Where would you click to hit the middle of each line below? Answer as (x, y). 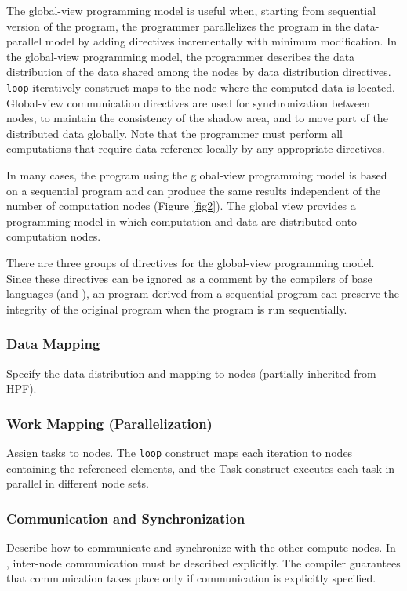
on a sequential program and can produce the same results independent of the (194, 190)
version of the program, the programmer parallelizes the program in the (178, 25)
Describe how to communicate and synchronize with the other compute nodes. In (201, 547)
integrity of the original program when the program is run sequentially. (177, 308)
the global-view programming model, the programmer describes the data (181, 56)
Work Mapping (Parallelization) (109, 423)
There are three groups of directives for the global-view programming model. (191, 262)
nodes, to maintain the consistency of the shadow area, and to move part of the (197, 118)
